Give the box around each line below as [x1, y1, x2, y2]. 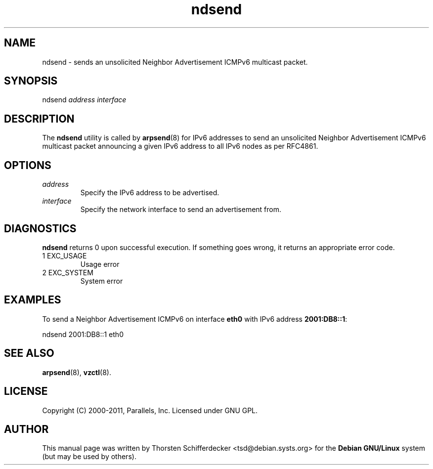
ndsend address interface [42, 95, 127, 104]
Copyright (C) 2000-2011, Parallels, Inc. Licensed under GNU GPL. [42, 406, 258, 415]
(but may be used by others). [42, 452, 136, 461]
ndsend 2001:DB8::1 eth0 [42, 330, 124, 339]
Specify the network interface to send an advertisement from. [80, 205, 282, 214]
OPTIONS [4, 159, 51, 171]
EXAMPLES [4, 294, 61, 306]
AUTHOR [4, 423, 49, 435]
